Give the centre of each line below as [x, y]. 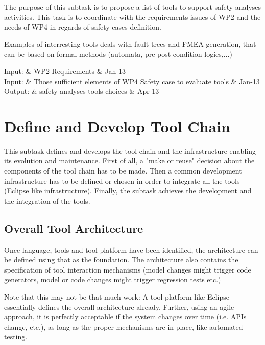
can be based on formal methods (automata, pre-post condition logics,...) [118, 54]
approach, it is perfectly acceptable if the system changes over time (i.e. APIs [125, 317]
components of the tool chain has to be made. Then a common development [123, 171]
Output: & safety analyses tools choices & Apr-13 [82, 91]
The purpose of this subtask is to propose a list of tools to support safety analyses [133, 7]
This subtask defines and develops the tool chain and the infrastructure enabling [130, 150]
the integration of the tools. [47, 200]
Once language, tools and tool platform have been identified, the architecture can [131, 249]
